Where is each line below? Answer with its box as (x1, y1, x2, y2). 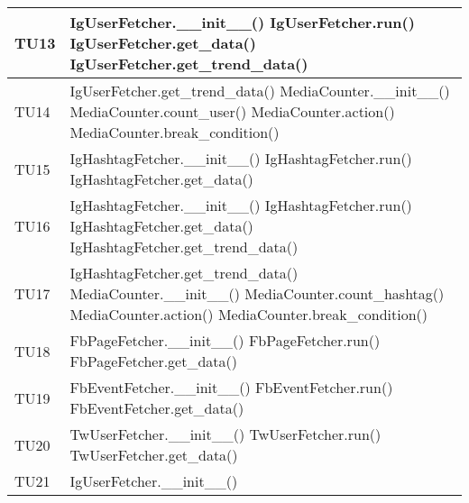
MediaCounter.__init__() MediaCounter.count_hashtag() (69, 283, 445, 304)
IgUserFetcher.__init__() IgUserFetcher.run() (69, 12, 415, 32)
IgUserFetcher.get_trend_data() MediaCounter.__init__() (69, 80, 450, 101)
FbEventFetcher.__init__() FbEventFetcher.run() (69, 377, 393, 398)
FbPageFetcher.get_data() (69, 351, 237, 371)
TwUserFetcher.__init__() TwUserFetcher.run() (69, 424, 382, 444)
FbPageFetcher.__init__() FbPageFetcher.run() (69, 330, 381, 351)
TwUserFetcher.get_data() (69, 444, 238, 465)
